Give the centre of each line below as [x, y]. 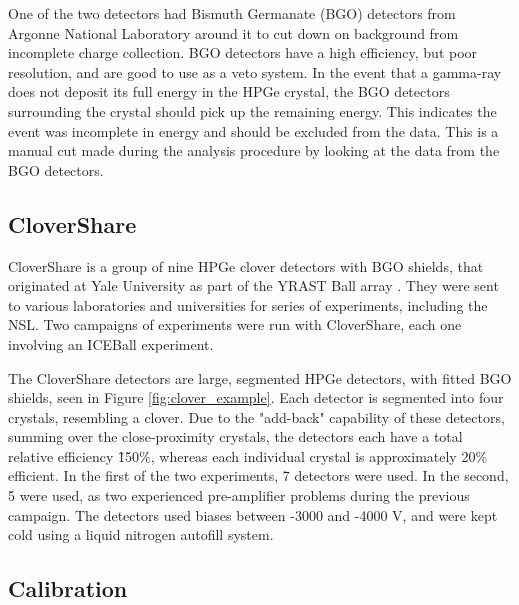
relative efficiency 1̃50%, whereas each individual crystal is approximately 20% [248, 455]
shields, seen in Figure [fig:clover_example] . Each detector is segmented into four [256, 397]
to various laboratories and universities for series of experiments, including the [248, 304]
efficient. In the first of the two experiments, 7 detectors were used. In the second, [258, 475]
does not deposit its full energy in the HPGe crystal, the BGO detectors [229, 91]
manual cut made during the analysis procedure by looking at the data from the [254, 150]
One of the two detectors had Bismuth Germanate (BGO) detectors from [232, 13]
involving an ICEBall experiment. [111, 343]
